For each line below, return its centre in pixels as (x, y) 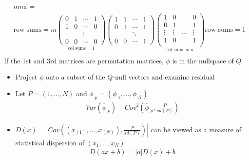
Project (26, 77)
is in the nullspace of (203, 60)
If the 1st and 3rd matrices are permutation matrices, (84, 60)
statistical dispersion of (50, 142)
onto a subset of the (76, 77)
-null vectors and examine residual (164, 77)
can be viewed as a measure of (196, 129)
